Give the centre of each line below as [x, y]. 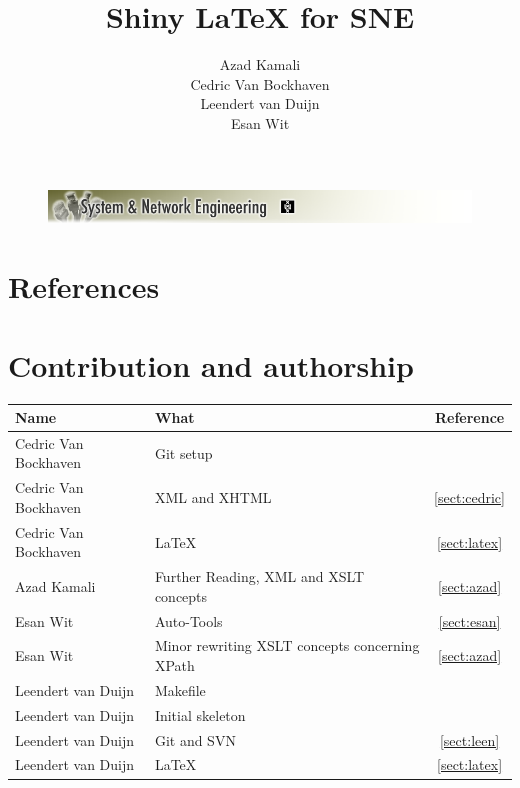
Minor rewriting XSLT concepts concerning [287, 645]
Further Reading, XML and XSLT [259, 576]
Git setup [183, 452]
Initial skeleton [200, 714]
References [84, 286]
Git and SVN [195, 739]
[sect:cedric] [469, 497]
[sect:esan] [469, 620]
